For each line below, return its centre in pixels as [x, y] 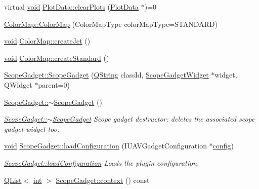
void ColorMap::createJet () [47, 41]
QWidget [18, 84]
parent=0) [54, 84]
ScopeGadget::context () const [103, 180]
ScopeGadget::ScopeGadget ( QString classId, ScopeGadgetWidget [106, 75]
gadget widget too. [32, 128]
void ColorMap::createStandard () [57, 58]
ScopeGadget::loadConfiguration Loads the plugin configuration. [102, 162]
